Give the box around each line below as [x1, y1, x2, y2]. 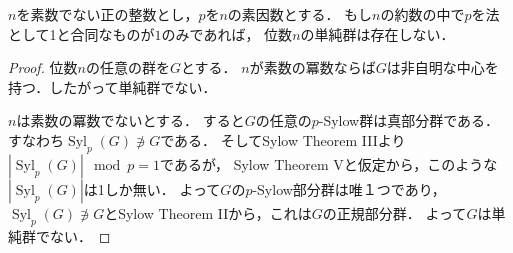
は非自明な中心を [386, 57, 499, 78]
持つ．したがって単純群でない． [8, 76, 217, 97]
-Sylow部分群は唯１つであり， [252, 178, 446, 199]
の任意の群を [85, 57, 170, 78]
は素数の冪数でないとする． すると [16, 110, 245, 131]
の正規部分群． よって [322, 202, 467, 223]
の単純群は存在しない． [300, 23, 455, 44]
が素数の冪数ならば [249, 57, 376, 78]
